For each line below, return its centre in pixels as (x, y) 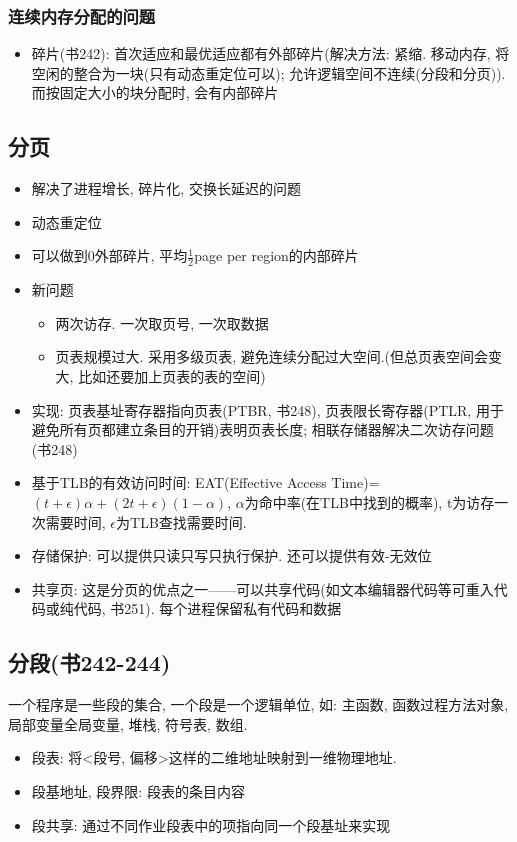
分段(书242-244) (89, 662)
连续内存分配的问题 (82, 15)
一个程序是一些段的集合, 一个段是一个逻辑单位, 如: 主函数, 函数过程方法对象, (258, 704)
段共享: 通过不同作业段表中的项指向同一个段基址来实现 (211, 824)
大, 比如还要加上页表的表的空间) (160, 376)
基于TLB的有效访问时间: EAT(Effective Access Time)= (205, 482)
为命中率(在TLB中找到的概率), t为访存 (369, 501)
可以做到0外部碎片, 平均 (109, 255)
